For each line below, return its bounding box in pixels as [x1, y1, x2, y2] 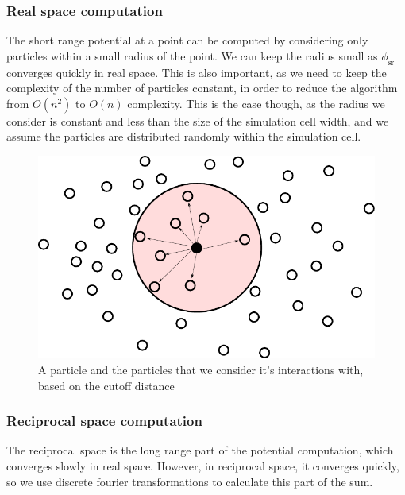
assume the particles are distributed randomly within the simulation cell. [6, 128, 361, 145]
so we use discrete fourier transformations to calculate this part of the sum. [6, 473, 373, 489]
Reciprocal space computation [6, 411, 202, 431]
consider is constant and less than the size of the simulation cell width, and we [6, 112, 389, 129]
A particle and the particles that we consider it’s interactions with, [38, 362, 364, 378]
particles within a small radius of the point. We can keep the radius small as [6, 47, 378, 64]
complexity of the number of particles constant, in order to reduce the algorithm [6, 79, 398, 96]
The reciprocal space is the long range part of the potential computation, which [6, 442, 394, 458]
